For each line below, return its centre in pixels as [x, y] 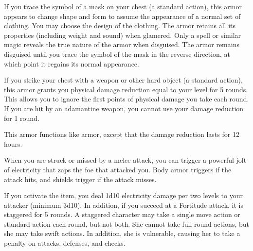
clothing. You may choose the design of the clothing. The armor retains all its [120, 25]
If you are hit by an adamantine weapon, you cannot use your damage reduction [124, 108]
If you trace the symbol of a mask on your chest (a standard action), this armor [123, 6]
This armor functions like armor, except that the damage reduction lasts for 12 [122, 134]
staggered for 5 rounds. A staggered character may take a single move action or [122, 214]
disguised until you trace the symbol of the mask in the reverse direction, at [117, 54]
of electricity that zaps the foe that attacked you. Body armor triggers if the [118, 169]
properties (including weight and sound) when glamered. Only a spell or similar [123, 35]
